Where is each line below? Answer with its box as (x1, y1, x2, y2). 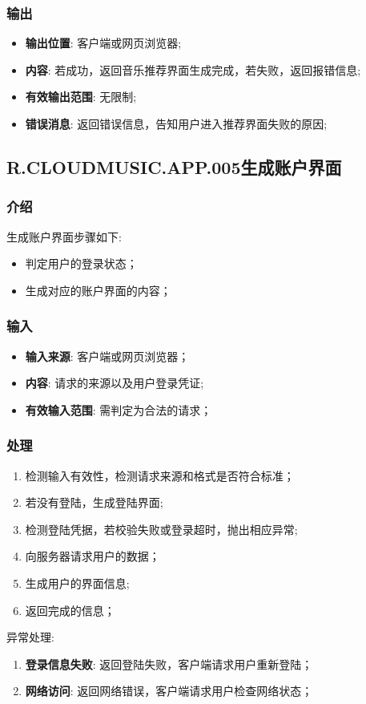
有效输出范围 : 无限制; (25, 88, 137, 105)
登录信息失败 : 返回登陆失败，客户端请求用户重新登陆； (25, 655, 313, 672)
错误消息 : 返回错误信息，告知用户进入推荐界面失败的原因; (25, 115, 328, 131)
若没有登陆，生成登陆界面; (25, 494, 163, 511)
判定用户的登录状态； (25, 255, 138, 272)
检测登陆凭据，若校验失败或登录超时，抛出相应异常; (25, 520, 298, 537)
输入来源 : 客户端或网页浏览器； (25, 347, 190, 364)
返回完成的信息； (25, 601, 115, 618)
